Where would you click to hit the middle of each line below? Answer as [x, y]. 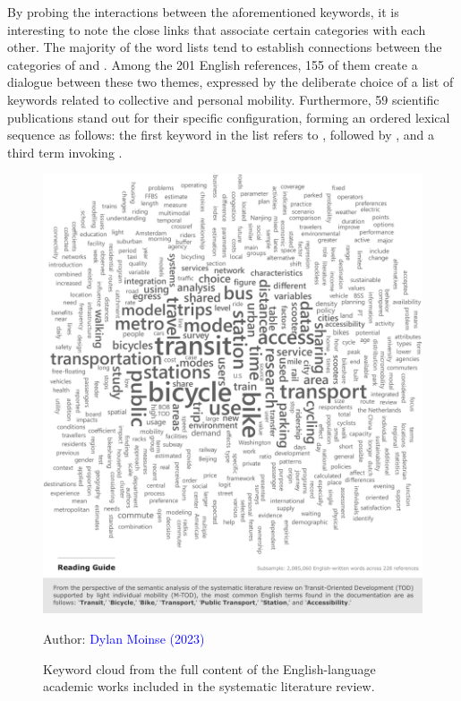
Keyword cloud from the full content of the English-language [209, 668]
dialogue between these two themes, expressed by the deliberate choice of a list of [230, 82]
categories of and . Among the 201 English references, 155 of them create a [213, 64]
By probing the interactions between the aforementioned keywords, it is [203, 12]
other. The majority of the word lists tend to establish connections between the [225, 47]
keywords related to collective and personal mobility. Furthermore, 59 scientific [223, 99]
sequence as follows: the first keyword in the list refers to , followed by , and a [221, 135]
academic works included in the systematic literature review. [209, 686]
